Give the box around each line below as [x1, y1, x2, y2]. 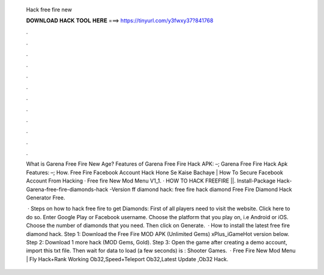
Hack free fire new [26, 6, 72, 13]
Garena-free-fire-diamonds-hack [26, 186, 109, 193]
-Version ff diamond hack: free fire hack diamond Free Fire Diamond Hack [109, 186, 292, 193]
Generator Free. [26, 194, 65, 201]
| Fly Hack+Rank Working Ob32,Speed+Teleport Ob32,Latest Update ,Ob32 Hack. [26, 255, 229, 262]
